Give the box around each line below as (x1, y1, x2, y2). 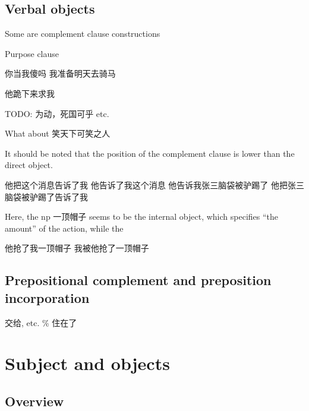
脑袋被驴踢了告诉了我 (5, 190, 88, 203)
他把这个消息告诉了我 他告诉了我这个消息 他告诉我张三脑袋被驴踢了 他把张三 (5, 178, 304, 191)
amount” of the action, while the (5, 222, 124, 234)
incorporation (5, 288, 90, 306)
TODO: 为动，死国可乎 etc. (5, 107, 109, 119)
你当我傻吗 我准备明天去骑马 (5, 67, 116, 80)
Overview (5, 391, 64, 410)
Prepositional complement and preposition (5, 271, 272, 289)
